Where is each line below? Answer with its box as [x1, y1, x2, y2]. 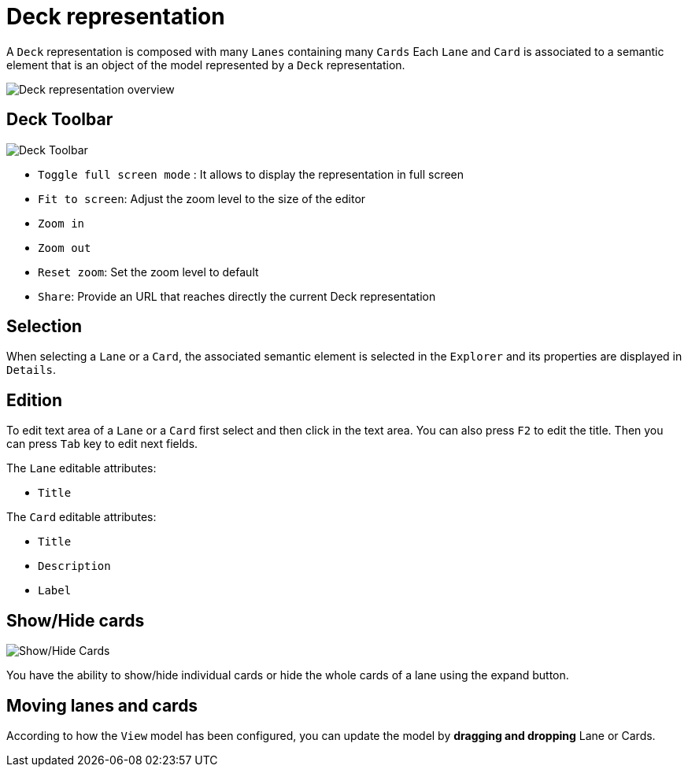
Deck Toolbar [6, 109, 113, 130]
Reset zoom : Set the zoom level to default [38, 264, 259, 279]
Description [38, 560, 111, 573]
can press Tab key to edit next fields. [6, 437, 198, 451]
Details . [6, 363, 57, 377]
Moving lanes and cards [6, 695, 198, 716]
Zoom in [38, 216, 85, 230]
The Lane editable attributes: [6, 461, 157, 475]
